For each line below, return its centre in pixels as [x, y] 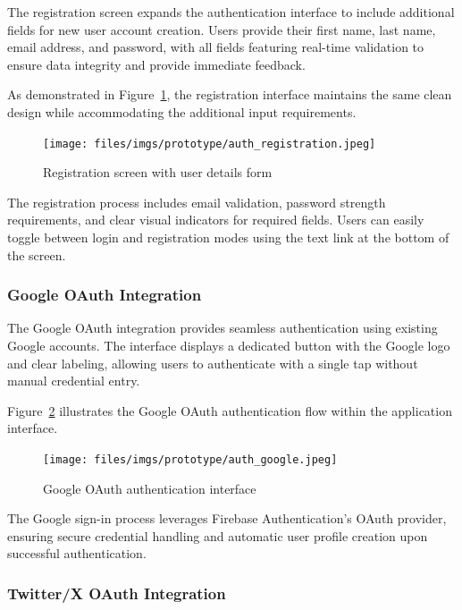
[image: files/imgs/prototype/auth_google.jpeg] [190, 459]
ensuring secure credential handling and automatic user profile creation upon [218, 535]
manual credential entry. [74, 381]
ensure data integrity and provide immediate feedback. [156, 64]
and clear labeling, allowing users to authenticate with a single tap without [213, 363]
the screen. [37, 254]
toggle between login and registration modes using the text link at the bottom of [228, 237]
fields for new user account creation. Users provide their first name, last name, [222, 29]
